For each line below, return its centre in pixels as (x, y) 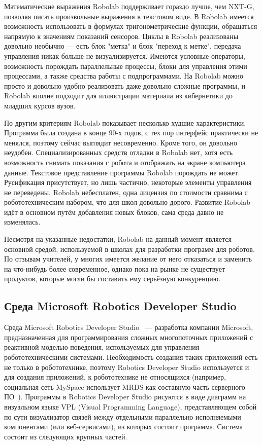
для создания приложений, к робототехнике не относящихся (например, (115, 377)
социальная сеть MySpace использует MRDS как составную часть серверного (125, 386)
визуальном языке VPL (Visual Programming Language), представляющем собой (130, 406)
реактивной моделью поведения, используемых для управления (102, 347)
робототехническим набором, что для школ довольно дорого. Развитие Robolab (127, 202)
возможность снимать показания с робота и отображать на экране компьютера (125, 162)
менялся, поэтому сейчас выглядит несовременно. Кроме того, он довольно (121, 142)
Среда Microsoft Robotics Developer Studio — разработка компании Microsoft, (129, 327)
